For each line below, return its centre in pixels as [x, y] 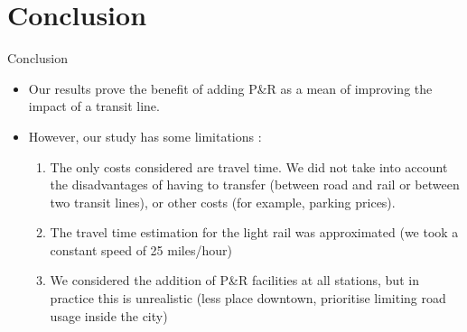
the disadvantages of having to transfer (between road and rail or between [255, 184]
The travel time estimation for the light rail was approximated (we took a [254, 232]
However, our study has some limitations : [145, 136]
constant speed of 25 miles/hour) [141, 249]
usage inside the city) [109, 315]
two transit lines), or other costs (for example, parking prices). [223, 202]
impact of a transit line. [94, 106]
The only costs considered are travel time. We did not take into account [249, 166]
